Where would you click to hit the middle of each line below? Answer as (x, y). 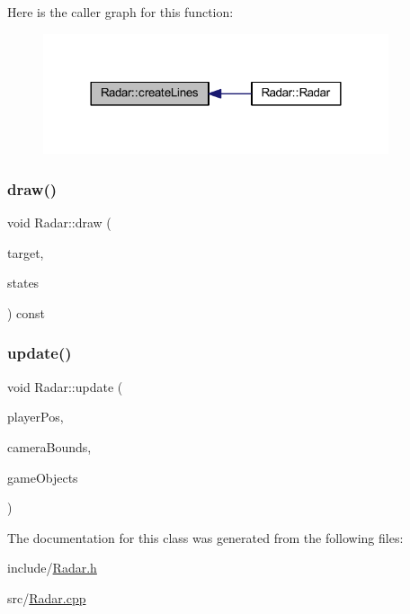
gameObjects (43, 477)
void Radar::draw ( (59, 222)
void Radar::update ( (65, 386)
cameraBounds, (49, 446)
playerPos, (36, 417)
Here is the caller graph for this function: (120, 12)
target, (26, 252)
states (23, 283)
